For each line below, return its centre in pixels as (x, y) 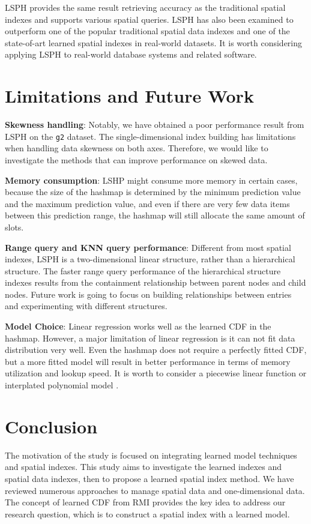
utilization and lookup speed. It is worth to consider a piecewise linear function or (156, 373)
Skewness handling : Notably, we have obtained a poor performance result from (155, 125)
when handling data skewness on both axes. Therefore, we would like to (137, 148)
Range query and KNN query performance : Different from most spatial (148, 247)
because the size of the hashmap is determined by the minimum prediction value (153, 192)
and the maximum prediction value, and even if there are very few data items (147, 203)
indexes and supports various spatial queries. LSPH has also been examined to (149, 19)
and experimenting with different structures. (86, 306)
